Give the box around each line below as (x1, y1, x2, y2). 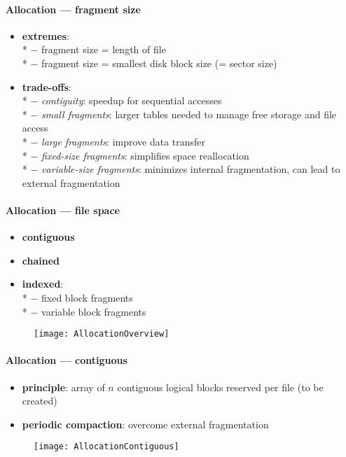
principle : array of (22, 379, 105, 394)
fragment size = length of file (41, 42, 166, 57)
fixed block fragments (41, 290, 133, 304)
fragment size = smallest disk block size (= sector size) (41, 55, 277, 70)
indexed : (22, 276, 64, 291)
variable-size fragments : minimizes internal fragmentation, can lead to (41, 162, 340, 176)
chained (22, 253, 60, 267)
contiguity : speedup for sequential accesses (41, 93, 222, 108)
